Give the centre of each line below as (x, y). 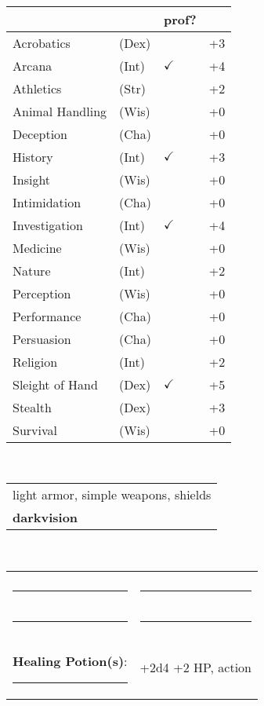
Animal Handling (60, 111)
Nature (32, 270)
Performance (47, 316)
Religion (35, 361)
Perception (42, 293)
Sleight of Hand (55, 384)
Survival (35, 430)
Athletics (37, 88)
